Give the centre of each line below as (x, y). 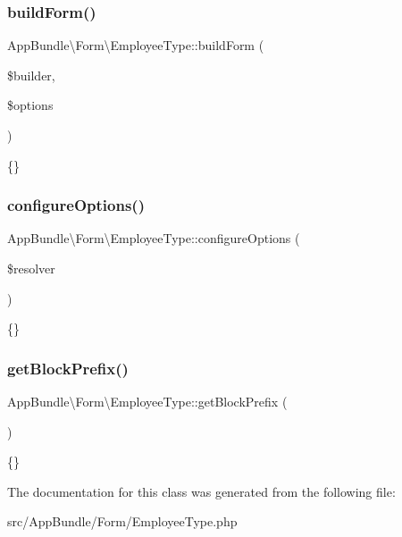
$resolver (31, 268)
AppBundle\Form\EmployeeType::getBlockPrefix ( (147, 401)
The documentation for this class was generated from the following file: (201, 491)
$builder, (31, 75)
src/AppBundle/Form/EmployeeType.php (122, 521)
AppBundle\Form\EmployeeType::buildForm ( (136, 45)
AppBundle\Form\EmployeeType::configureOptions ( (154, 238)
